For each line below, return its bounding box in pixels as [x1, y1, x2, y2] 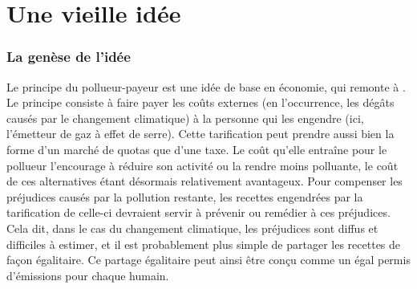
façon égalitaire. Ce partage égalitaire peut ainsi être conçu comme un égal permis [6, 251, 411, 268]
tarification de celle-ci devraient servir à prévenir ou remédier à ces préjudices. [6, 204, 391, 221]
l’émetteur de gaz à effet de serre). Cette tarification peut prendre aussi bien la [6, 125, 395, 142]
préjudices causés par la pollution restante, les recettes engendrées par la [6, 188, 363, 205]
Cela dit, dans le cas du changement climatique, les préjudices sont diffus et [6, 219, 379, 236]
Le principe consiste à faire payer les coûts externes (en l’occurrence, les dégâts [6, 94, 395, 111]
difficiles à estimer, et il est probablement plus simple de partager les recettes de [6, 235, 401, 252]
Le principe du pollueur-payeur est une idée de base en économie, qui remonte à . [6, 78, 406, 95]
